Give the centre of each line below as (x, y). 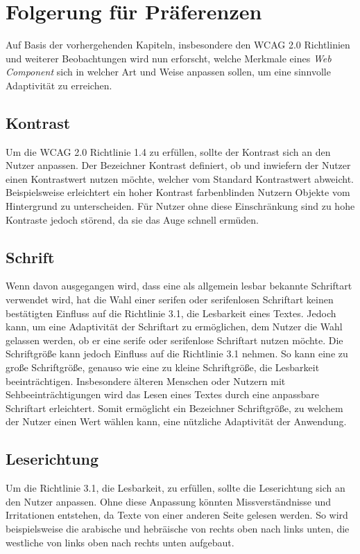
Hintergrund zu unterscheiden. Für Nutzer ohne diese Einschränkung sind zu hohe (180, 206)
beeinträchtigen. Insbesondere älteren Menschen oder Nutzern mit (146, 381)
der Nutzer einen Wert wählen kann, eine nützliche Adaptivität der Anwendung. (176, 421)
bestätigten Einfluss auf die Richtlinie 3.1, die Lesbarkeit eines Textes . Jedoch (171, 313)
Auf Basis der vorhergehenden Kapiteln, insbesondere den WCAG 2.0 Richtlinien (178, 45)
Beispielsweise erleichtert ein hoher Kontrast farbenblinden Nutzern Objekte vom (178, 192)
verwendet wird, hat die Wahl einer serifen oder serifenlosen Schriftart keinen (170, 300)
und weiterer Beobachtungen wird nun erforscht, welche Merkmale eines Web (169, 58)
